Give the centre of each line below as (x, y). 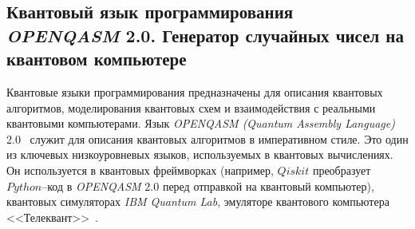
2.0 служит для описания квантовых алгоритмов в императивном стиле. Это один (207, 138)
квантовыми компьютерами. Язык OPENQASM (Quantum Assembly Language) (201, 123)
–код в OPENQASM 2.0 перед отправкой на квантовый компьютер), (208, 186)
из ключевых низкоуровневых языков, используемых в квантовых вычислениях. (200, 154)
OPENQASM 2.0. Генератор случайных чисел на (205, 35)
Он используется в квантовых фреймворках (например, (140, 170)
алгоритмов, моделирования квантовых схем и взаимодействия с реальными (191, 107)
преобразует (342, 170)
